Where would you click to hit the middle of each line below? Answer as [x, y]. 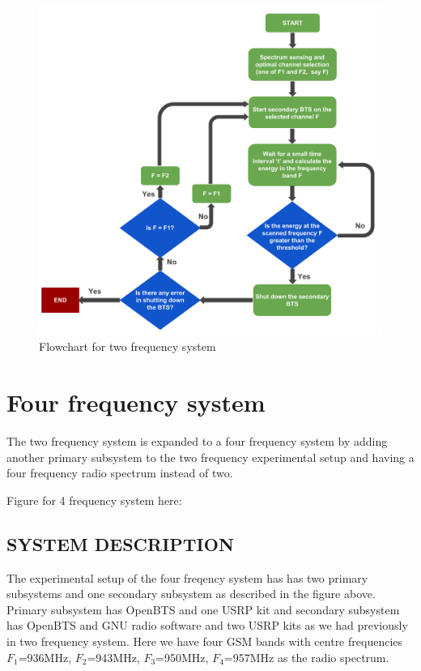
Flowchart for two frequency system [128, 346]
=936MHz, [45, 657]
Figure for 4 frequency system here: [94, 500]
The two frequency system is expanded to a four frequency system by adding [197, 441]
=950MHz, [182, 657]
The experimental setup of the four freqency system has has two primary [187, 577]
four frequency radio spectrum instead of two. [120, 473]
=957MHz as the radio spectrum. [306, 657]
